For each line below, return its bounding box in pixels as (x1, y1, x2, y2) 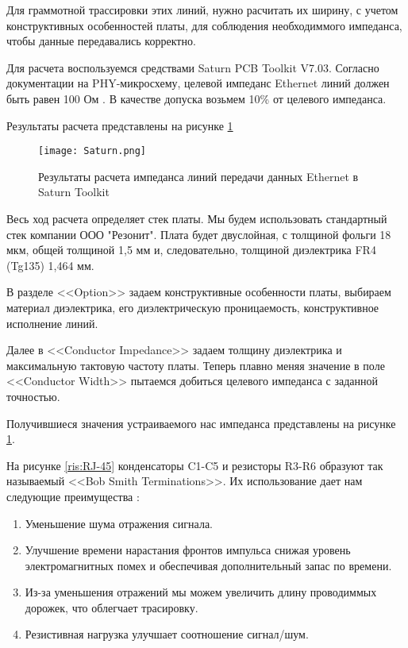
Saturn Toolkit (38, 183, 110, 200)
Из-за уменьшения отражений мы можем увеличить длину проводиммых (25, 584, 377, 600)
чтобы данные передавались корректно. (6, 33, 196, 49)
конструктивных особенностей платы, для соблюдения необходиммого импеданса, (6, 17, 402, 33)
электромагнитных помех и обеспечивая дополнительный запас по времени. (25, 557, 392, 573)
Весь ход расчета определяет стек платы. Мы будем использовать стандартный (6, 210, 387, 226)
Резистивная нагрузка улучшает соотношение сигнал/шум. (25, 626, 309, 642)
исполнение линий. (6, 314, 98, 331)
